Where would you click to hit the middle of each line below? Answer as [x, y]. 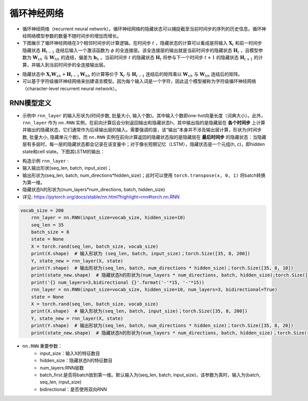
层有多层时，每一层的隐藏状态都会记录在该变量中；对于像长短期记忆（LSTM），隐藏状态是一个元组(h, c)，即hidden [144, 144]
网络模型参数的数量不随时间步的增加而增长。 [74, 35]
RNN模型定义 [30, 103]
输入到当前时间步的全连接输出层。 [72, 65]
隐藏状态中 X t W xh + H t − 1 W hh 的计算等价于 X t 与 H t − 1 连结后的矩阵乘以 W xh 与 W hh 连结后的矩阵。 [132, 75]
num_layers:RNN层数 [62, 368]
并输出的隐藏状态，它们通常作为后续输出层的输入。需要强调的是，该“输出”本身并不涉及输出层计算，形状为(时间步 [142, 130]
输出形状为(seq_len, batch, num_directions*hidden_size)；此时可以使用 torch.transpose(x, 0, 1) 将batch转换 [144, 175]
